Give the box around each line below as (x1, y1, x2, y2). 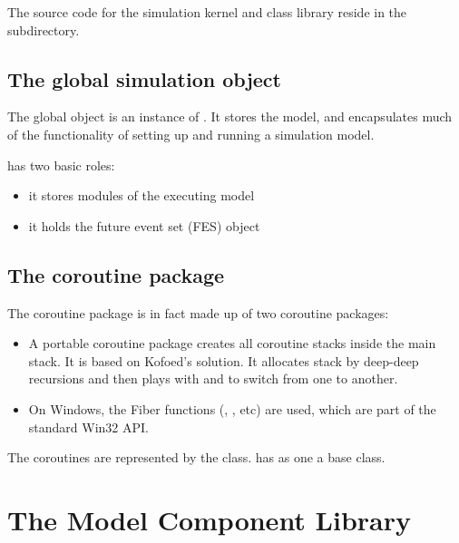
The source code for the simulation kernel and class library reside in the (7, 3, 407, 21)
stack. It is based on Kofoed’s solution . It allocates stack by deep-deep (28, 351, 419, 370)
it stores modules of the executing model (28, 186, 255, 205)
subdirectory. (7, 20, 80, 39)
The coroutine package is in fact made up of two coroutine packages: (7, 303, 389, 322)
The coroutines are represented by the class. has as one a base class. (7, 448, 386, 467)
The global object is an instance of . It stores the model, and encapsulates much (7, 107, 453, 126)
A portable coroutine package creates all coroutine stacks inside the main (28, 334, 436, 353)
